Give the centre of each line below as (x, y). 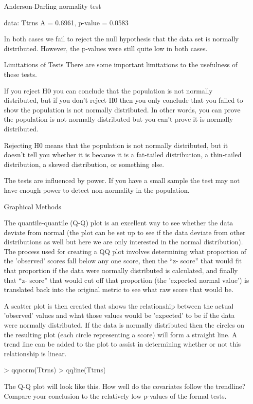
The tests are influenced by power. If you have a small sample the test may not (122, 180)
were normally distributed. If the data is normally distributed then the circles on (124, 325)
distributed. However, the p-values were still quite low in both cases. (106, 48)
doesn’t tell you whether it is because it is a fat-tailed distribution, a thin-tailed (123, 155)
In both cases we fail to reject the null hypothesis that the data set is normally (121, 39)
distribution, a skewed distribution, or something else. (84, 164)
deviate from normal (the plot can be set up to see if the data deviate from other (125, 232)
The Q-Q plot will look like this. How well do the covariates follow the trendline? (125, 386)
